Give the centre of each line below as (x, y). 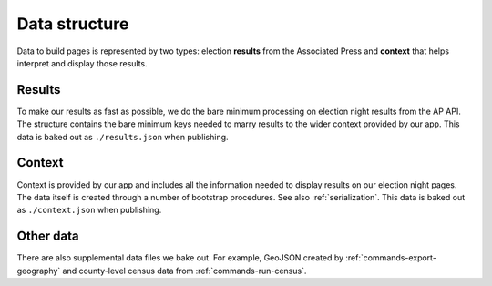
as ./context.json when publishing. (89, 210)
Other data (48, 236)
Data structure (73, 24)
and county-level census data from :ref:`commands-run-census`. (184, 271)
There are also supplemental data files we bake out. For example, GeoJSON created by (180, 258)
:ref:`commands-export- (391, 258)
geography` (39, 271)
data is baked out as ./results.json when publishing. (123, 137)
